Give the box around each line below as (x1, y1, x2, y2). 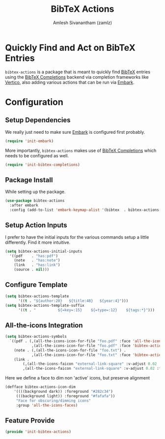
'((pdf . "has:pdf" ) (9, 253, 58, 259)
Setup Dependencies (5, 116, 71, 124)
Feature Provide (5, 416, 55, 425)
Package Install (5, 176, 53, 184)
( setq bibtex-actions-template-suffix (5, 303, 84, 308)
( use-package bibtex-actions (5, 198, 65, 204)
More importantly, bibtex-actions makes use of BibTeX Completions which (5, 147, 157, 153)
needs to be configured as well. (5, 152, 69, 158)
